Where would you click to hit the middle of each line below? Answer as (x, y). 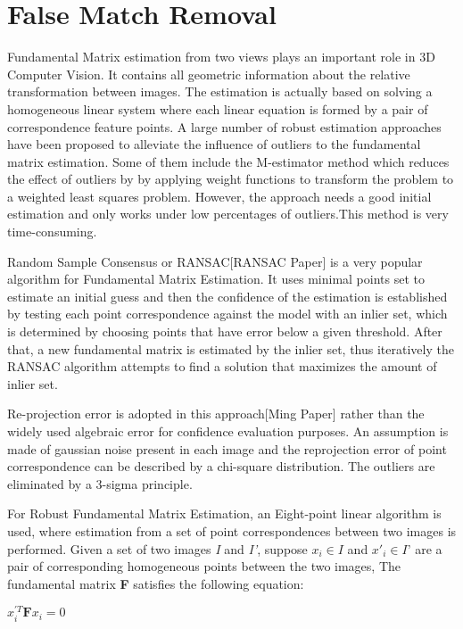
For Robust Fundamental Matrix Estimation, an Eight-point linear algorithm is (224, 513)
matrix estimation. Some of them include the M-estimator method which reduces (228, 161)
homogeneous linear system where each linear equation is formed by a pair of (218, 108)
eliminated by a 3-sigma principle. (100, 483)
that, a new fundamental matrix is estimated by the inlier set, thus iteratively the (231, 348)
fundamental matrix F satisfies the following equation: (156, 583)
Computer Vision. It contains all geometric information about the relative (209, 74)
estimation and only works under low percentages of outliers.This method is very (228, 214)
